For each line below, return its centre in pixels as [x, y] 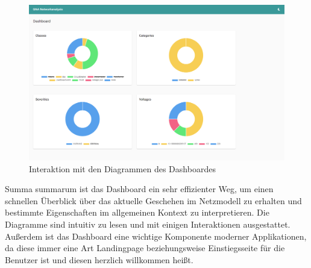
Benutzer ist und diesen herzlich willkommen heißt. [99, 259]
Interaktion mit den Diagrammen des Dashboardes [122, 168]
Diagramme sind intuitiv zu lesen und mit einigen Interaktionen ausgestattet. [148, 224]
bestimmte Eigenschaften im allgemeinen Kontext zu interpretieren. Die [137, 212]
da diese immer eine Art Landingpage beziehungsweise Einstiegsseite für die [145, 248]
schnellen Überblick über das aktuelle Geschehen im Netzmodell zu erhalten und [153, 200]
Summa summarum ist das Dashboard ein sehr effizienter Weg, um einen [139, 189]
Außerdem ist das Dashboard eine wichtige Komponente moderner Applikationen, [156, 236]
